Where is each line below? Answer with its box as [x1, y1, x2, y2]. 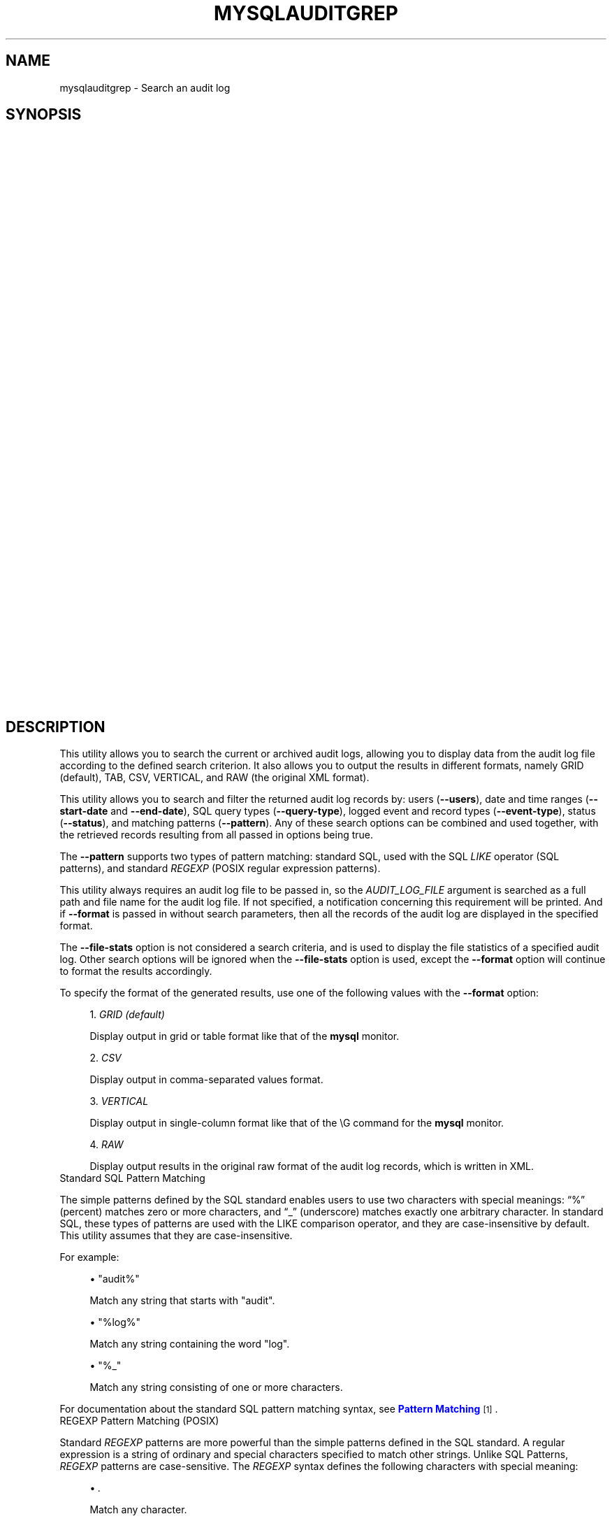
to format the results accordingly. [59, 965, 212, 978]
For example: [59, 1251, 119, 1264]
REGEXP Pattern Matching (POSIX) [59, 1415, 219, 1427]
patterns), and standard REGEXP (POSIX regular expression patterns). [59, 862, 381, 875]
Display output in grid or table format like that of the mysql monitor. [89, 1030, 400, 1043]
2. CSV [89, 1052, 122, 1064]
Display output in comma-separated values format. [89, 1073, 323, 1086]
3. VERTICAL [89, 1095, 149, 1108]
